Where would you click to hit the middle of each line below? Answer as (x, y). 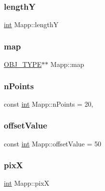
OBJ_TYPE (23, 64)
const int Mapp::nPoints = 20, (49, 103)
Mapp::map (67, 64)
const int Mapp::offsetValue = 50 (52, 143)
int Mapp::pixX (27, 183)
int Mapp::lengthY (31, 24)
